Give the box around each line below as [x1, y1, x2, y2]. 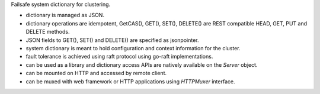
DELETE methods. [25, 28, 70, 35]
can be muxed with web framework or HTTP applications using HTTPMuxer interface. [25, 77, 235, 85]
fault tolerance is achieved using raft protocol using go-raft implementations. [25, 53, 213, 60]
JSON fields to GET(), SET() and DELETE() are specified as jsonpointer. [25, 36, 199, 44]
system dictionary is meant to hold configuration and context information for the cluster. [25, 44, 241, 51]
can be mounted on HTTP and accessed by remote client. [25, 70, 167, 77]
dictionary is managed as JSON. [25, 12, 105, 19]
